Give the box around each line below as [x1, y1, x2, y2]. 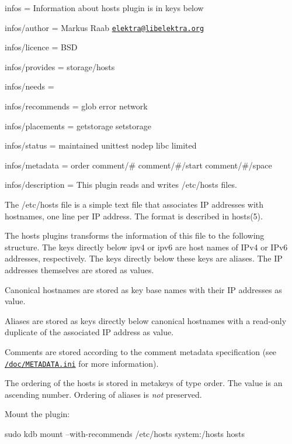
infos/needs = [5, 80, 54, 92]
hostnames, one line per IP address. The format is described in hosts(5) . [5, 209, 263, 222]
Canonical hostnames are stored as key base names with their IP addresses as [5, 283, 282, 295]
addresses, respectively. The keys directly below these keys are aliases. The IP [5, 252, 283, 264]
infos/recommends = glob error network [5, 100, 148, 112]
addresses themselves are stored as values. [5, 263, 154, 276]
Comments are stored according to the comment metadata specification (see [5, 345, 277, 357]
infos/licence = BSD [5, 41, 78, 53]
